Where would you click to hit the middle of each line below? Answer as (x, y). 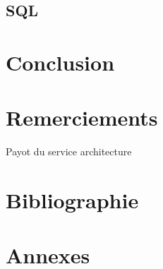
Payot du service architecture (69, 151)
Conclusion (60, 62)
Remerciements (82, 118)
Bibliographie (72, 200)
